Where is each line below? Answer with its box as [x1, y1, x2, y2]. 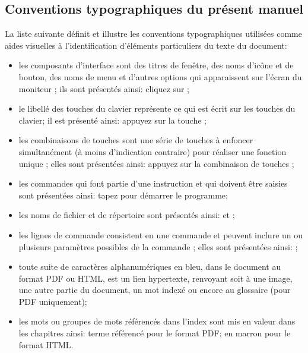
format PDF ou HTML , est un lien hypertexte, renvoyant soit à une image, [18, 272, 293, 284]
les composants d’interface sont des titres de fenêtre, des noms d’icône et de [18, 59, 294, 71]
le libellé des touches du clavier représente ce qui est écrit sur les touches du [18, 102, 296, 115]
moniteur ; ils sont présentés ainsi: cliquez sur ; [18, 82, 189, 94]
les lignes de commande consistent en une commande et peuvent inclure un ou [18, 228, 303, 241]
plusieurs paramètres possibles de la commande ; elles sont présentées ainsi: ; [18, 240, 298, 253]
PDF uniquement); [18, 295, 87, 307]
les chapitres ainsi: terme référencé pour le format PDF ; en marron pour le [18, 327, 291, 339]
